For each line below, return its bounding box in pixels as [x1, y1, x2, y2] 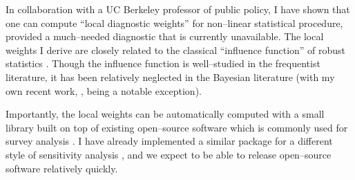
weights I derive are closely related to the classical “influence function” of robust [6, 42, 346, 57]
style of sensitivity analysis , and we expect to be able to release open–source [6, 147, 332, 161]
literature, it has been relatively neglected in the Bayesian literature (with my [6, 69, 335, 84]
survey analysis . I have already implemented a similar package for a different [6, 134, 333, 148]
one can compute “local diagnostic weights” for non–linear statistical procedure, [6, 15, 343, 30]
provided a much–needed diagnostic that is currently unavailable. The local [6, 29, 324, 44]
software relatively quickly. [6, 161, 118, 175]
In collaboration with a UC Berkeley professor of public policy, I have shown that [6, 2, 350, 16]
